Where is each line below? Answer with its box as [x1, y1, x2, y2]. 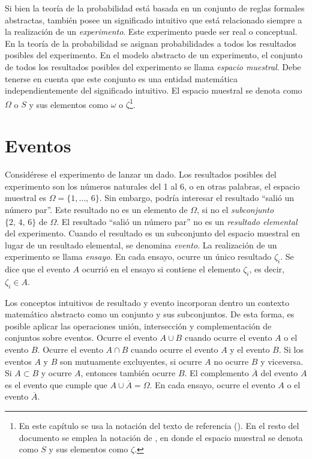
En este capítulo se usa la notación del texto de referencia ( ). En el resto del [19, 419, 299, 432]
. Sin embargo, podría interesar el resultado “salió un [99, 191, 295, 204]
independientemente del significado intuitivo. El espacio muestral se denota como [5, 84, 302, 97]
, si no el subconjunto [197, 203, 274, 215]
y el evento [230, 343, 270, 356]
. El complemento [184, 367, 249, 379]
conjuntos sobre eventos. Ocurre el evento [5, 331, 157, 344]
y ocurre [41, 367, 72, 379]
